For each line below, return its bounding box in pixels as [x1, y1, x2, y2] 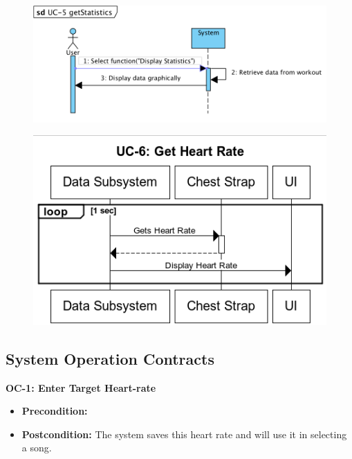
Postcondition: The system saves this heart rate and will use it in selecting [21, 426, 347, 441]
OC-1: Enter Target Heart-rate [6, 380, 156, 395]
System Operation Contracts [6, 347, 214, 369]
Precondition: [21, 404, 88, 418]
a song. [21, 440, 52, 455]
